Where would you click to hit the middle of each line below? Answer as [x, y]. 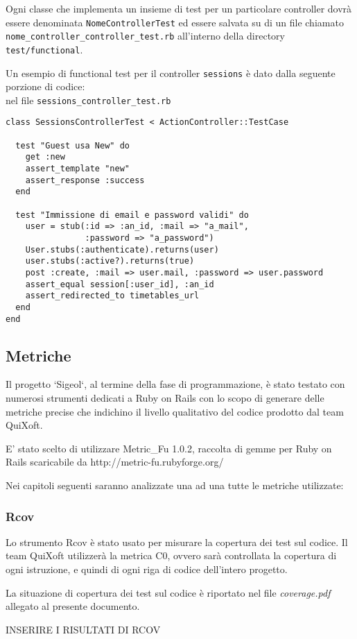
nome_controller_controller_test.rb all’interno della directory [145, 36]
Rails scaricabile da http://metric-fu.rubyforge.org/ [115, 462]
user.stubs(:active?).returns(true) [110, 261]
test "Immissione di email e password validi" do [132, 215]
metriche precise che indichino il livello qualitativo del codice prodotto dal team [175, 411]
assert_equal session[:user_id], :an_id [120, 284]
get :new [45, 157]
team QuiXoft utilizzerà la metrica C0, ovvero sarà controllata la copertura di [171, 555]
